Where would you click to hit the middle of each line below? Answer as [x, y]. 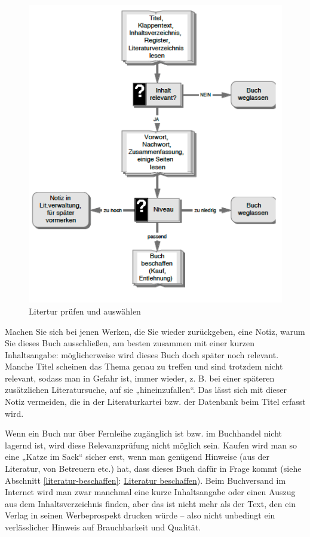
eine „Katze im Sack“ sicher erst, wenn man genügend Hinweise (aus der [137, 457]
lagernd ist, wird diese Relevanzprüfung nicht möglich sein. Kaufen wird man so [151, 445]
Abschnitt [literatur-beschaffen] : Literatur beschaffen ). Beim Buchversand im [145, 480]
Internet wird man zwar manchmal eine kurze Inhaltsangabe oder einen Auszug [150, 492]
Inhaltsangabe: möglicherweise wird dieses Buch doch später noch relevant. [142, 354]
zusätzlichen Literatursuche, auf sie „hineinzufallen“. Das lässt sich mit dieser [146, 390]
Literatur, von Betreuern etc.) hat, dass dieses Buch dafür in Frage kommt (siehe [153, 469]
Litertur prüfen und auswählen [85, 311]
